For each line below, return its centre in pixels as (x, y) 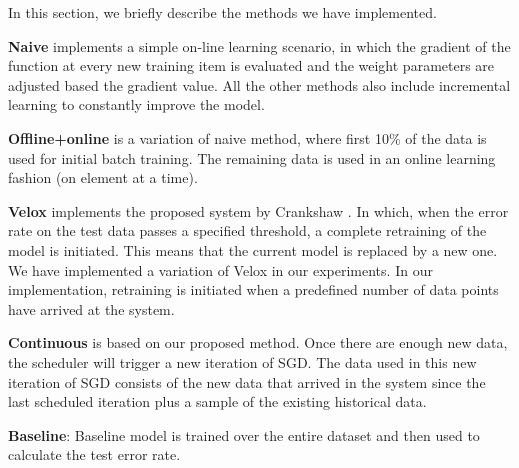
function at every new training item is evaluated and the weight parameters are (251, 65)
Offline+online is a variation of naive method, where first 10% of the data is (247, 137)
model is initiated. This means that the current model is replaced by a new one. (253, 249)
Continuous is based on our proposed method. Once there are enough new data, (258, 342)
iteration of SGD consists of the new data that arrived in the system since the (247, 381)
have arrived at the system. (91, 308)
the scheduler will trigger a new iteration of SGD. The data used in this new (242, 361)
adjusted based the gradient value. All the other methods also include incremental (259, 84)
